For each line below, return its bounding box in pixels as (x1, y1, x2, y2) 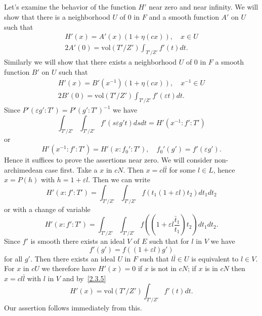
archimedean (4, 164, 43, 175)
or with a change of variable (4, 203, 91, 214)
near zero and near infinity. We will (149, 2, 258, 12)
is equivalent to (191, 253, 239, 264)
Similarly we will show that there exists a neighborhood (4, 57, 177, 67)
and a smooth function (149, 11, 219, 22)
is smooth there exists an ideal (30, 236, 125, 246)
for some (169, 164, 196, 175)
